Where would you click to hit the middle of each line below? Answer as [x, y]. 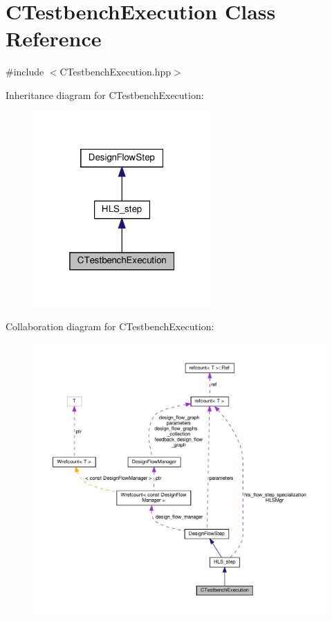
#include [25, 72]
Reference [54, 38]
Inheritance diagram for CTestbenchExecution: [105, 94]
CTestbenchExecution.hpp [116, 72]
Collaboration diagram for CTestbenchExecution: [110, 326]
